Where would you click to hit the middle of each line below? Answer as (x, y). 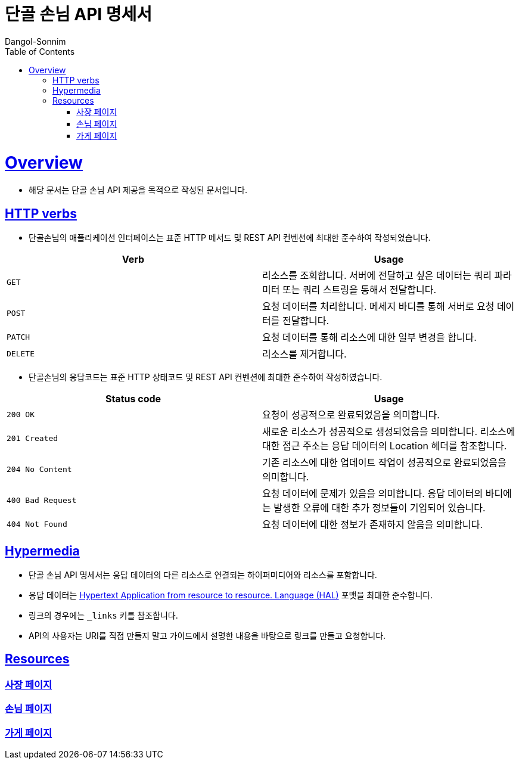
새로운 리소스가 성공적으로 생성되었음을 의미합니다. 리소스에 (389, 432)
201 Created (32, 438)
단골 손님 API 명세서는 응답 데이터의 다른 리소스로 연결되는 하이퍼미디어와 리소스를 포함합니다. (203, 574)
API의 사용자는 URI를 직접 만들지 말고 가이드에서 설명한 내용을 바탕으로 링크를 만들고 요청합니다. (207, 635)
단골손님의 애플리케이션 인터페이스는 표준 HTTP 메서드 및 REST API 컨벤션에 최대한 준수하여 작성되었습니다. (230, 238)
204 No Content (39, 469)
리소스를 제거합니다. (304, 354)
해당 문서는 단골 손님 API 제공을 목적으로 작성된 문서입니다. (138, 190)
